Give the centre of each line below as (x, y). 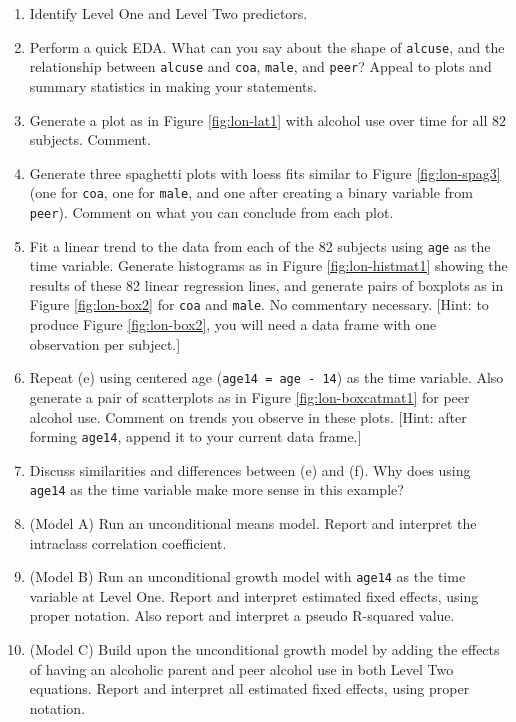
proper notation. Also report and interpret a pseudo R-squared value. (242, 615)
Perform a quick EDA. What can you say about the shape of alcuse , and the (267, 46)
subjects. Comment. (90, 139)
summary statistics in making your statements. (173, 85)
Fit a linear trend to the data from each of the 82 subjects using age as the (260, 245)
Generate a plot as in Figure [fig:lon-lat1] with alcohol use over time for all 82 (268, 119)
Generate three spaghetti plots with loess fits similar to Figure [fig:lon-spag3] (265, 172)
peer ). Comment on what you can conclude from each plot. (211, 211)
